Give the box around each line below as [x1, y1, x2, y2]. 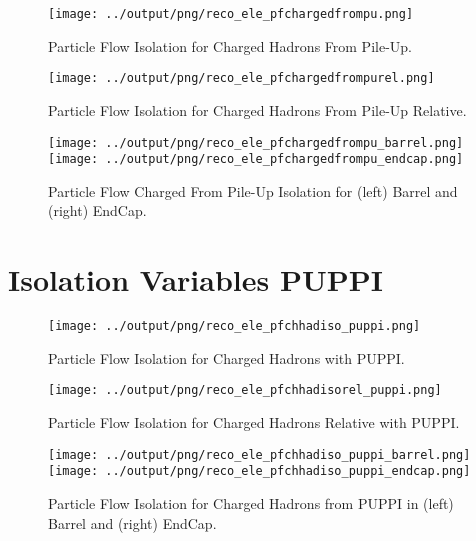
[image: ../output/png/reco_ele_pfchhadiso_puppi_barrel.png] [48, 447, 471, 462]
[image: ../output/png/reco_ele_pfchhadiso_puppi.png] [48, 319, 421, 334]
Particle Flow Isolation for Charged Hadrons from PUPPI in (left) [48, 492, 454, 513]
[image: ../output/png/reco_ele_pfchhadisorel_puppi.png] [48, 383, 442, 398]
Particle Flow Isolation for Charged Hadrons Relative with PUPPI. [48, 412, 460, 433]
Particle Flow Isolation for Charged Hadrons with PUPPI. [48, 347, 405, 368]
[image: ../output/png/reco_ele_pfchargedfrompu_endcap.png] [48, 152, 464, 167]
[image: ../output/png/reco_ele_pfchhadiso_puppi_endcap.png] [48, 464, 471, 479]
